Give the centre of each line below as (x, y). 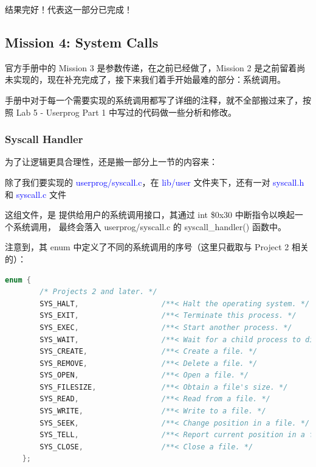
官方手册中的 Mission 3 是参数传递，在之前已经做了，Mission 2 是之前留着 (151, 67)
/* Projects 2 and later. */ (98, 292)
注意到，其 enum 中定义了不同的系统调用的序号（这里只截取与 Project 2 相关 (157, 247)
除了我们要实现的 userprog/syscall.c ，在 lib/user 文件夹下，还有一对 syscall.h (155, 182)
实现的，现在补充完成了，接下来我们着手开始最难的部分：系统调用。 (149, 79)
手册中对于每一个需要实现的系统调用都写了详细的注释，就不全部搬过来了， (154, 100)
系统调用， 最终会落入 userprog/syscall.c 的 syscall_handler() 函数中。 (149, 226)
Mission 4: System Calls (82, 42)
